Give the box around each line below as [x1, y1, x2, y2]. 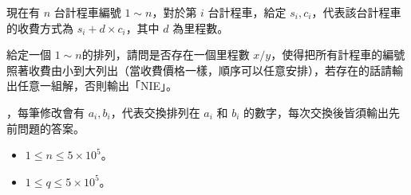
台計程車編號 [53, 4, 121, 20]
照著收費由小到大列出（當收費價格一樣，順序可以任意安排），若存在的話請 [6, 61, 392, 78]
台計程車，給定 [207, 4, 287, 20]
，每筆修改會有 [6, 103, 85, 120]
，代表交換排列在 [110, 103, 200, 120]
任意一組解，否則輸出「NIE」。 [17, 77, 178, 94]
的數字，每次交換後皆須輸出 [243, 103, 389, 120]
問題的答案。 [17, 119, 85, 136]
